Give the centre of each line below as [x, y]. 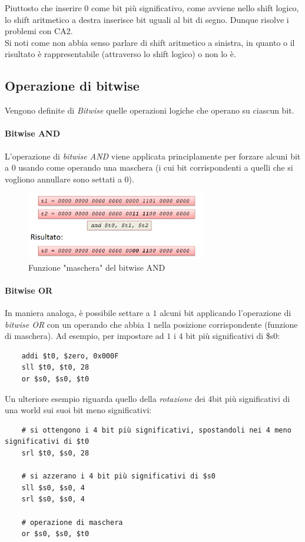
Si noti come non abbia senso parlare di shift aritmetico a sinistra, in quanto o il [150, 42]
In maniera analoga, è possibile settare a [77, 313]
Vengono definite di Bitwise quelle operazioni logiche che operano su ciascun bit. [150, 110]
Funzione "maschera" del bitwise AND [97, 267]
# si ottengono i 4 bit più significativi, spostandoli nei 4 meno [156, 430]
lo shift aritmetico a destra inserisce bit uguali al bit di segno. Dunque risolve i [147, 19]
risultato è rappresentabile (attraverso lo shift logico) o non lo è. [120, 54]
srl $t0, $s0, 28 [55, 453]
